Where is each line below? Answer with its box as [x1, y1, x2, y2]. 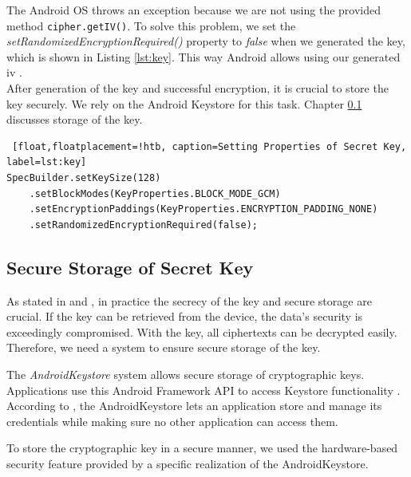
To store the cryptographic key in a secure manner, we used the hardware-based [6, 440, 398, 456]
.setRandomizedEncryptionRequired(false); [29, 219, 258, 231]
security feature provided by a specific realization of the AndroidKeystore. [6, 455, 369, 471]
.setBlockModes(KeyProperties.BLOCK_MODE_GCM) [29, 187, 281, 199]
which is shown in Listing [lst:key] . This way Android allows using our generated [6, 48, 401, 65]
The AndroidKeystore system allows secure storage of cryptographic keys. [6, 365, 365, 382]
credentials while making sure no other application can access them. [6, 412, 338, 429]
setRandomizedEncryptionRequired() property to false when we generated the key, [6, 33, 405, 49]
